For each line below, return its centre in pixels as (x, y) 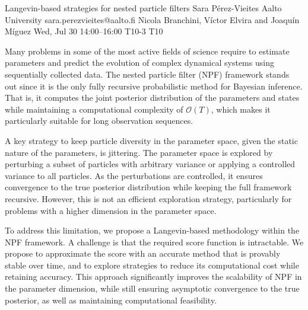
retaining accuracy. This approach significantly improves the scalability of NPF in (153, 277)
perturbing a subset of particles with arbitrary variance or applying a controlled (150, 164)
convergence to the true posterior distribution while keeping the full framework (148, 187)
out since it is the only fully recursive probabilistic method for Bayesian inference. (154, 86)
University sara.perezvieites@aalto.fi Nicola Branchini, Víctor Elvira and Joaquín (152, 19)
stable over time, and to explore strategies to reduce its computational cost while (152, 265)
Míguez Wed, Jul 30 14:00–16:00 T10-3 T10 (84, 31)
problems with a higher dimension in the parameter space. (111, 210)
